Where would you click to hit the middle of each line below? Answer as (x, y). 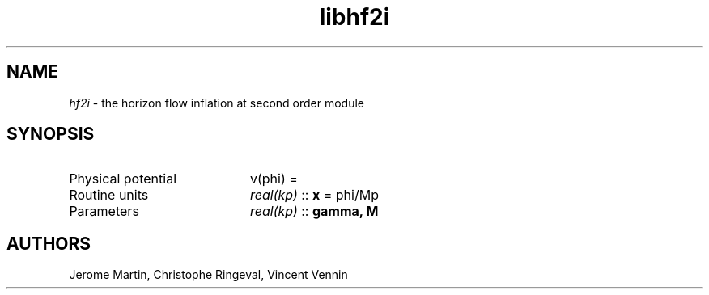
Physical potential (123, 179)
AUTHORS (49, 243)
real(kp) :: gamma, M (314, 211)
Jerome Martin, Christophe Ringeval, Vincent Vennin (208, 275)
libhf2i (354, 17)
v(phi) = (274, 179)
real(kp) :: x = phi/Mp (314, 195)
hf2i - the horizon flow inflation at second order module (217, 103)
